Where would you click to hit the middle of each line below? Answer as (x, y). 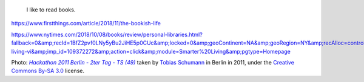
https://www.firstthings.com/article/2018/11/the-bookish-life (86, 24)
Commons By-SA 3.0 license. (48, 71)
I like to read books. (51, 10)
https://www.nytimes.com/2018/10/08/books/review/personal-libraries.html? (107, 34)
